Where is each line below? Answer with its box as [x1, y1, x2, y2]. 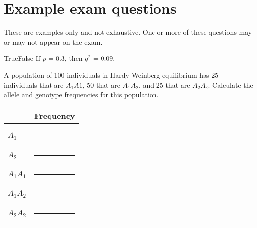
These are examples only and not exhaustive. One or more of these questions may [4, 27, 252, 37]
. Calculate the [208, 79, 253, 90]
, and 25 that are [138, 79, 190, 90]
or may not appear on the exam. [4, 36, 103, 47]
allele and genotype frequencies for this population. [4, 89, 159, 100]
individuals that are [4, 79, 64, 90]
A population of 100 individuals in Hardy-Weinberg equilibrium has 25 [4, 69, 219, 80]
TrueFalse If [4, 53, 41, 63]
